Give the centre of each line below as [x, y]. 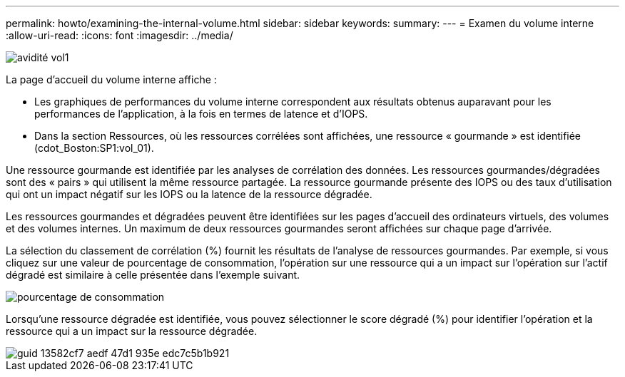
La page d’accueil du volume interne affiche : [111, 79]
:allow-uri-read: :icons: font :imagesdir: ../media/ [120, 35]
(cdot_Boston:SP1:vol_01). [94, 148]
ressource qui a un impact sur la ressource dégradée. [132, 331]
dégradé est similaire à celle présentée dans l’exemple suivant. [153, 275]
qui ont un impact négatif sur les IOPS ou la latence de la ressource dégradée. [189, 194]
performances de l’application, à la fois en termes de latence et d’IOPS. [201, 114]
